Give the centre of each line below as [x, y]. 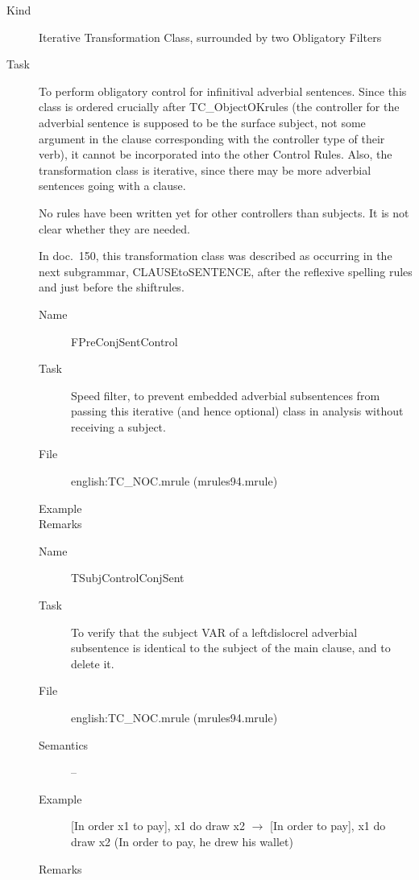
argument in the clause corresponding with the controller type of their [212, 138]
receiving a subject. [118, 426]
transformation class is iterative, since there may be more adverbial [205, 169]
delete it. [93, 663]
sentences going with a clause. [112, 186]
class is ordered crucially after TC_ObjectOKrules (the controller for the [219, 107]
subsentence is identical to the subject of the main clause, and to [231, 648]
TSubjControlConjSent [128, 578]
